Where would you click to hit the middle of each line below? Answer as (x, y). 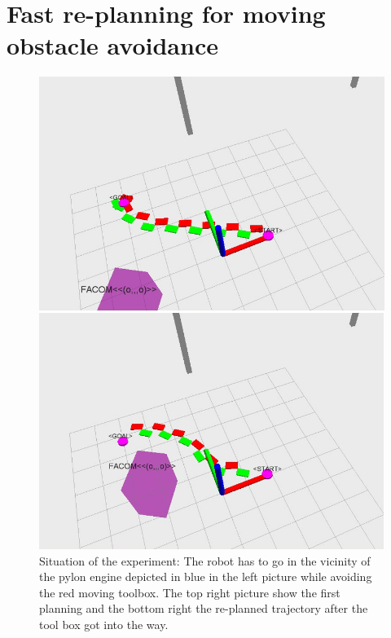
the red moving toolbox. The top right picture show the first (190, 592)
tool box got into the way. (104, 624)
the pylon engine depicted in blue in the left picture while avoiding (206, 576)
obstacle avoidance (112, 45)
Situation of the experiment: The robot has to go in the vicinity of (205, 560)
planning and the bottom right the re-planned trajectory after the (204, 608)
